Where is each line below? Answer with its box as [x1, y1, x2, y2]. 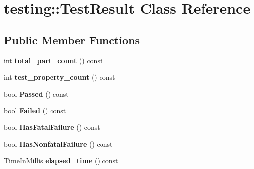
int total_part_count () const [4, 55, 103, 65]
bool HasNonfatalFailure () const [4, 138, 113, 149]
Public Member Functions [4, 32, 140, 47]
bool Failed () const [4, 105, 66, 115]
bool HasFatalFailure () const [4, 121, 100, 132]
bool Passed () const [4, 88, 69, 99]
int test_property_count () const [4, 72, 115, 82]
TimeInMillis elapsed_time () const [4, 155, 118, 166]
